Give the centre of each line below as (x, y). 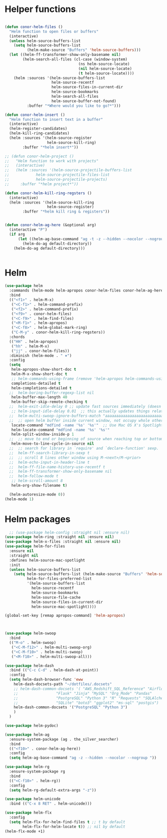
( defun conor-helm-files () (34, 27)
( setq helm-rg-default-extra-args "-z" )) (53, 790)
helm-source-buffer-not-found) (84, 101)
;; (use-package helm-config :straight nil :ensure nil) (70, 533)
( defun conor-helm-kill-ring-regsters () (48, 193)
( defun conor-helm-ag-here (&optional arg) (51, 225)
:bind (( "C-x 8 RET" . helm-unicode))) (51, 804)
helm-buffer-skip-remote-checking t (49, 402)
